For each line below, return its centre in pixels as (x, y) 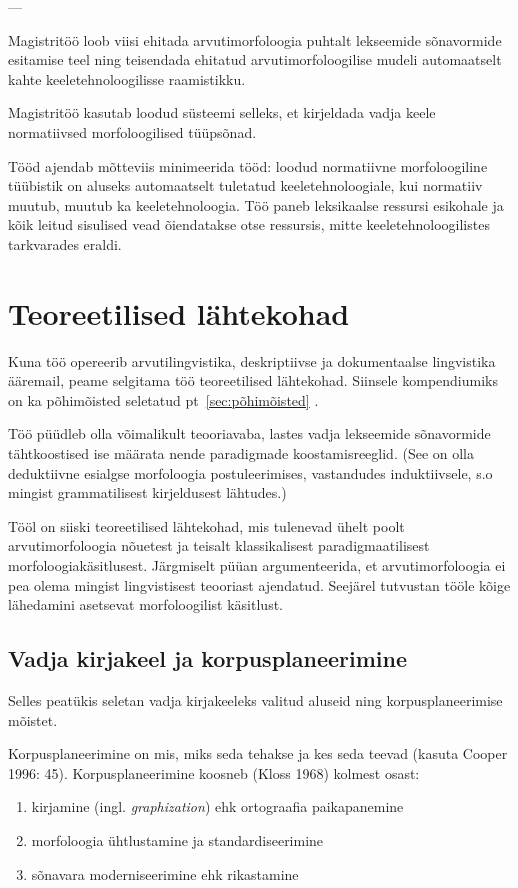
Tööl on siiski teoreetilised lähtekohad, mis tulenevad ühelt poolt (206, 525)
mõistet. (33, 719)
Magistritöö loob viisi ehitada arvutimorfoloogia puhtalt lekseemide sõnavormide (255, 39)
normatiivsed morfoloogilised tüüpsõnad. (132, 131)
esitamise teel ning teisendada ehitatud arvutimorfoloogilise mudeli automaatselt (255, 59)
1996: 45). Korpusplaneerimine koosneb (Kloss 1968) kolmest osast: (214, 772)
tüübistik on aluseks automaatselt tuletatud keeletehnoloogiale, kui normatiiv (245, 185)
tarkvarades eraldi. (65, 243)
